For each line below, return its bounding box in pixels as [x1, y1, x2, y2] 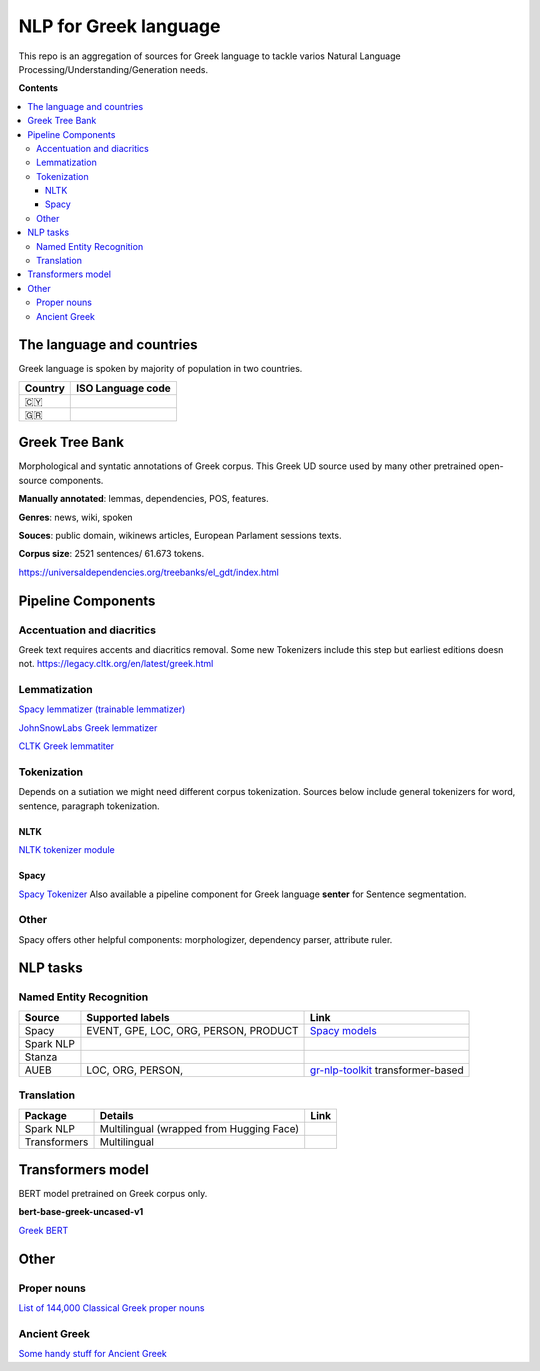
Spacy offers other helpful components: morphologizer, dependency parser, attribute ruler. [18, 933, 393, 945]
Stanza [24, 1050, 58, 1064]
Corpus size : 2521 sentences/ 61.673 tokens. [18, 548, 205, 560]
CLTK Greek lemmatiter [18, 740, 115, 752]
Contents [18, 82, 59, 94]
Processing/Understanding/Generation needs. [18, 63, 209, 75]
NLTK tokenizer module [18, 844, 115, 856]
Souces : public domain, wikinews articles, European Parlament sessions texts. [18, 529, 342, 541]
